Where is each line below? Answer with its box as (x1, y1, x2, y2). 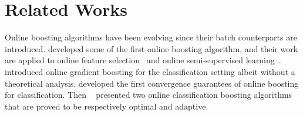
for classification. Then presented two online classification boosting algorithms (5, 88, 292, 101)
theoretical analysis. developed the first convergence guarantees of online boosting (5, 77, 299, 89)
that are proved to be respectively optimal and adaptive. (5, 100, 208, 112)
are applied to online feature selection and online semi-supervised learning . (5, 54, 281, 66)
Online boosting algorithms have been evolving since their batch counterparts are (5, 31, 297, 43)
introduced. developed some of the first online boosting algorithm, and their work (5, 42, 298, 54)
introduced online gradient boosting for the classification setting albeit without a (5, 65, 295, 77)
